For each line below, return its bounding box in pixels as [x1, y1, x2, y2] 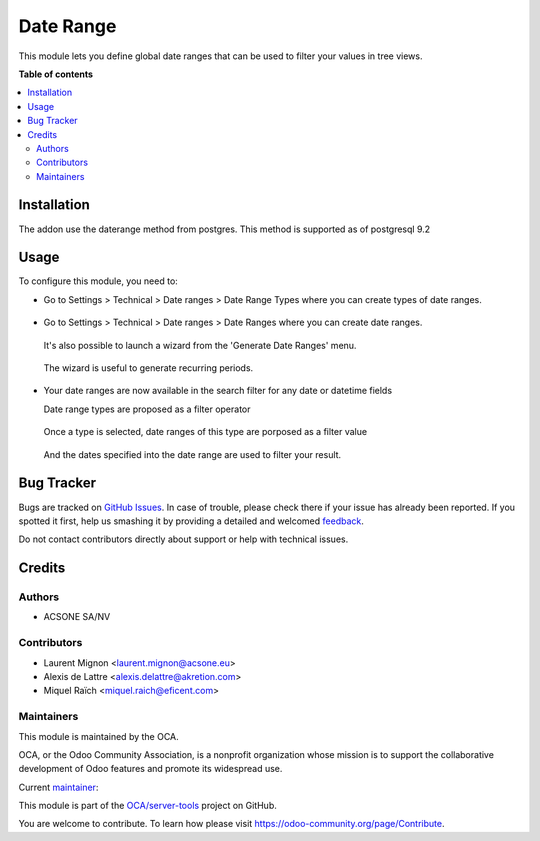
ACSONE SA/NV [43, 611, 111, 623]
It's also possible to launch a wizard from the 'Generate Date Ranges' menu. [43, 339, 357, 351]
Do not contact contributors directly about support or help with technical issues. [18, 533, 349, 545]
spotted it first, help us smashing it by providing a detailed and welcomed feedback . [18, 515, 365, 527]
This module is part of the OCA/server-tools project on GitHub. [18, 800, 277, 812]
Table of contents [18, 68, 94, 80]
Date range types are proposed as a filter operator [43, 403, 251, 415]
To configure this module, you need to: [18, 275, 179, 287]
